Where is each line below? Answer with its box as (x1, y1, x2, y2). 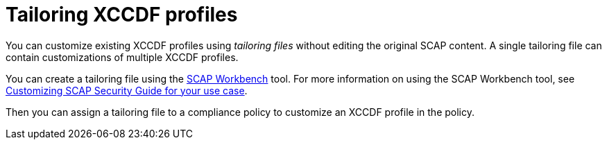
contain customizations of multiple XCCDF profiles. (6, 51, 239, 63)
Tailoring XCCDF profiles (6, 3, 238, 26)
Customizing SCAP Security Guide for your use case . (6, 84, 248, 96)
